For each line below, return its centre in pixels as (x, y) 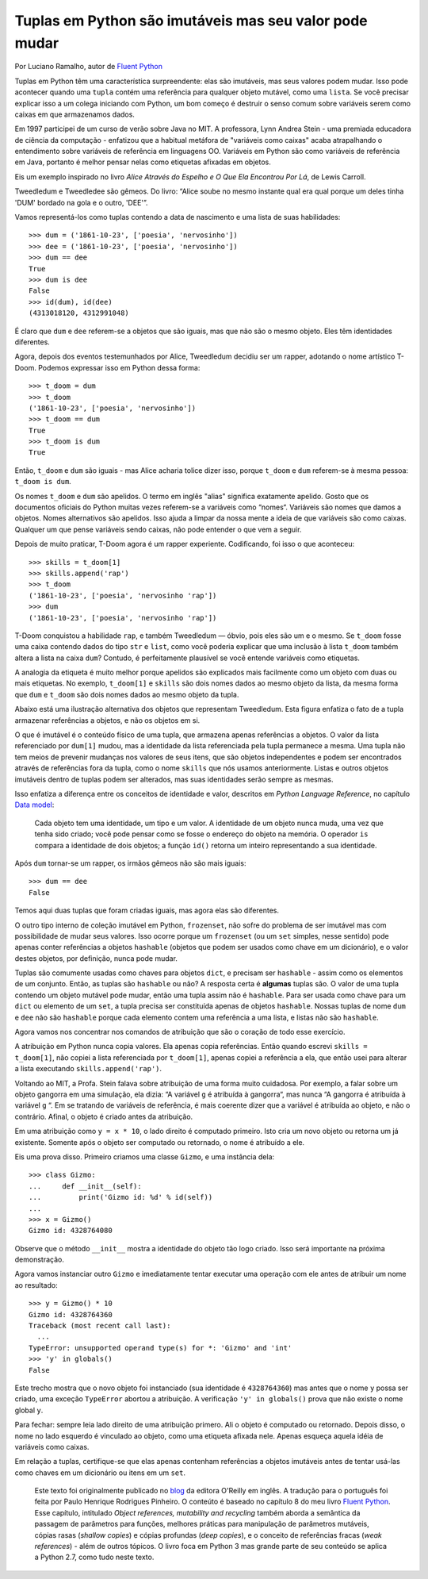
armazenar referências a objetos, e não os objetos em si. (107, 720)
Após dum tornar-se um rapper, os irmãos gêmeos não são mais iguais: (130, 863)
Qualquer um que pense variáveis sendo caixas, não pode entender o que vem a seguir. (158, 529)
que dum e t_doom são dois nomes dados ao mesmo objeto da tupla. (127, 694)
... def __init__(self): (85, 1186)
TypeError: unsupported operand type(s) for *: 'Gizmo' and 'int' (160, 1348)
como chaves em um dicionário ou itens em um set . (100, 1473)
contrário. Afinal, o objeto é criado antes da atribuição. (104, 1116)
